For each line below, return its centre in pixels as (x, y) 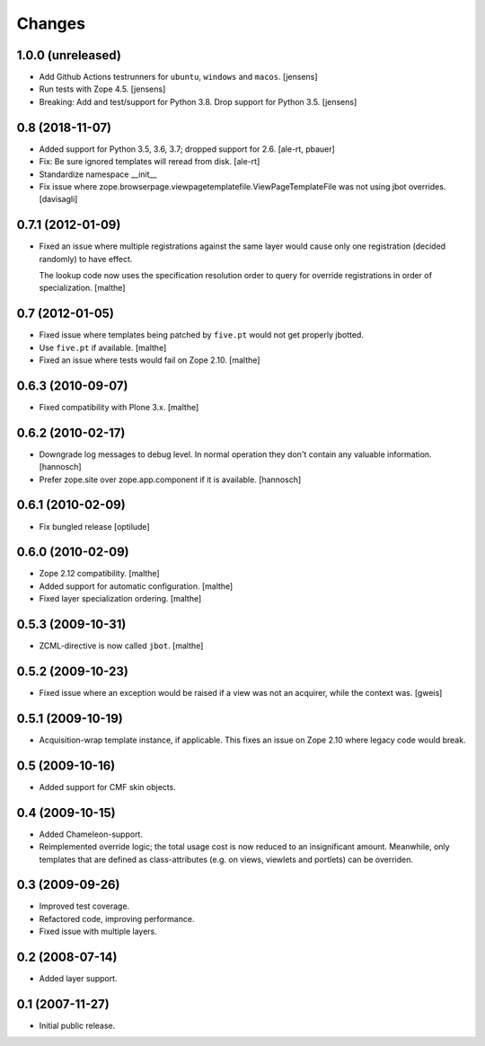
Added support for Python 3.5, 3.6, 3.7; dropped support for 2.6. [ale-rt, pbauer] (187, 149)
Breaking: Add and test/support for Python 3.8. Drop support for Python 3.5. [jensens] (198, 101)
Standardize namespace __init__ (98, 174)
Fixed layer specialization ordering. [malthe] (120, 599)
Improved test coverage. (84, 906)
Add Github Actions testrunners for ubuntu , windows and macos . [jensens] (178, 77)
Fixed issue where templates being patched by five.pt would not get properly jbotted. (201, 335)
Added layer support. (78, 979)
